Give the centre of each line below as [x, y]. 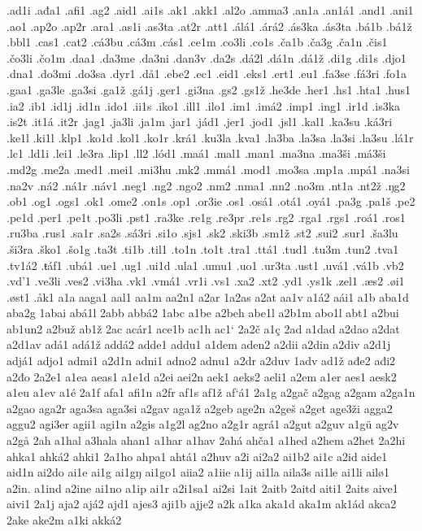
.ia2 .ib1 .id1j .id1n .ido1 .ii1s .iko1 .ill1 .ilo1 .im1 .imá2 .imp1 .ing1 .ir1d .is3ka [204, 105]
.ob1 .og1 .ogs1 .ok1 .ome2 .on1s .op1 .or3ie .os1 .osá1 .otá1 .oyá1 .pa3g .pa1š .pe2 [211, 201]
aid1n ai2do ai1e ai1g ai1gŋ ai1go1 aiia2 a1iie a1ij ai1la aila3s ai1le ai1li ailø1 [198, 472]
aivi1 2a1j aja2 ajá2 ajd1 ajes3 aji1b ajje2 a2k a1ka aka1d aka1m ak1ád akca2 [202, 504]
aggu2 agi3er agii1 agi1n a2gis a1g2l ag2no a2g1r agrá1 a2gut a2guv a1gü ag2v [203, 424]
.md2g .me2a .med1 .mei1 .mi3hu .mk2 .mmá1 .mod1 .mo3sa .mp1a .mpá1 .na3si [208, 169]
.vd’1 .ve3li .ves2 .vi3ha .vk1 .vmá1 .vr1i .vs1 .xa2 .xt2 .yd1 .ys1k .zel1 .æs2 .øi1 [206, 281]
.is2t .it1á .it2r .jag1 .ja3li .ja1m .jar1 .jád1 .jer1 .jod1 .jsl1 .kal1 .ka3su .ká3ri [200, 122]
